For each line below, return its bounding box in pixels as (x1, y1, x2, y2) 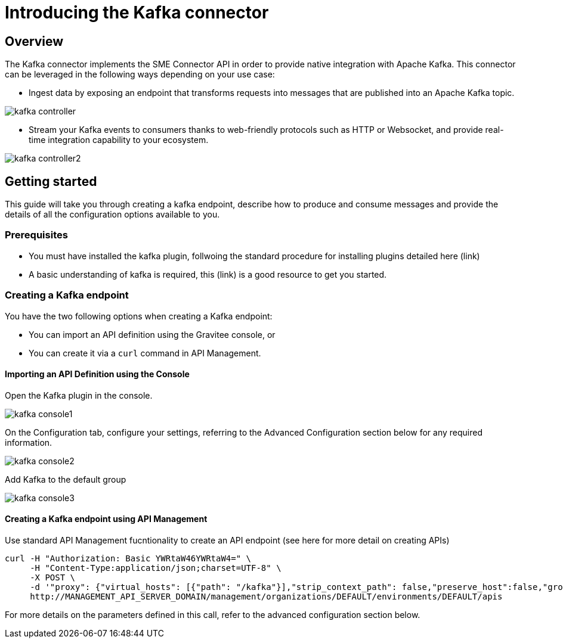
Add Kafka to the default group (5, 474, 126, 484)
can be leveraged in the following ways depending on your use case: (5, 69, 275, 80)
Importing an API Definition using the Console (5, 369, 190, 380)
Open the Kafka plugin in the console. (5, 390, 153, 400)
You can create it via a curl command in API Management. (29, 347, 261, 358)
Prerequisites (5, 229, 68, 241)
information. (5, 437, 52, 448)
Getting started (5, 173, 97, 189)
